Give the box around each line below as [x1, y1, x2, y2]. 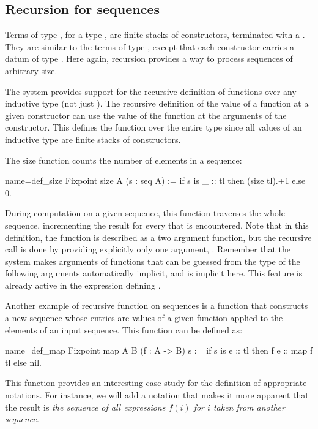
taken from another [213, 400, 285, 413]
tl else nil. [5, 355, 42, 368]
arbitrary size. [5, 64, 57, 77]
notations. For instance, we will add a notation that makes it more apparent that [5, 389, 309, 401]
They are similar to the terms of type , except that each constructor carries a [5, 40, 295, 53]
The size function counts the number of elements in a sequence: [5, 153, 242, 166]
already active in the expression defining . [5, 278, 161, 291]
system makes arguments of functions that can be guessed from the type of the [5, 254, 300, 267]
